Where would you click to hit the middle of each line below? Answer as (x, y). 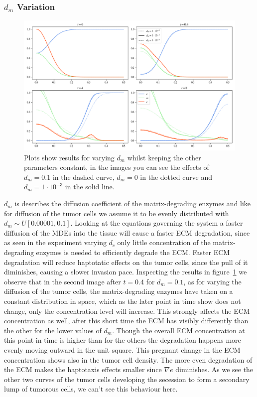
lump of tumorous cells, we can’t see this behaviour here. (91, 389)
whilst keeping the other (164, 157)
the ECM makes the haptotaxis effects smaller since (83, 369)
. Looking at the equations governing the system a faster (157, 223)
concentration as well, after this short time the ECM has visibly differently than (126, 321)
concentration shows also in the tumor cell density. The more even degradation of (128, 359)
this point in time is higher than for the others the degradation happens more (123, 340)
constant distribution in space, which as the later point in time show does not (123, 301)
